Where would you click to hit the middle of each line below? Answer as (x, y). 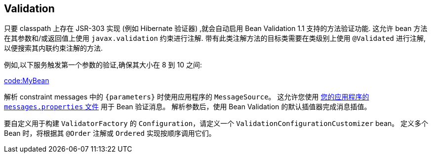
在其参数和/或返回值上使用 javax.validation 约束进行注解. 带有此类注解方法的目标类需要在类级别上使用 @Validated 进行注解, (215, 38)
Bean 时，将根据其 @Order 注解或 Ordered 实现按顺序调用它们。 (110, 133)
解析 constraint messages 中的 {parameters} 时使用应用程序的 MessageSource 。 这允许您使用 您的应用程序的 (187, 97)
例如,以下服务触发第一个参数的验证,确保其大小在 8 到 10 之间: (103, 65)
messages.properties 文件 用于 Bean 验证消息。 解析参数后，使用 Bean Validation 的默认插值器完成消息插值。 (188, 107)
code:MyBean (27, 81)
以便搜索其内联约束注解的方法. (54, 48)
